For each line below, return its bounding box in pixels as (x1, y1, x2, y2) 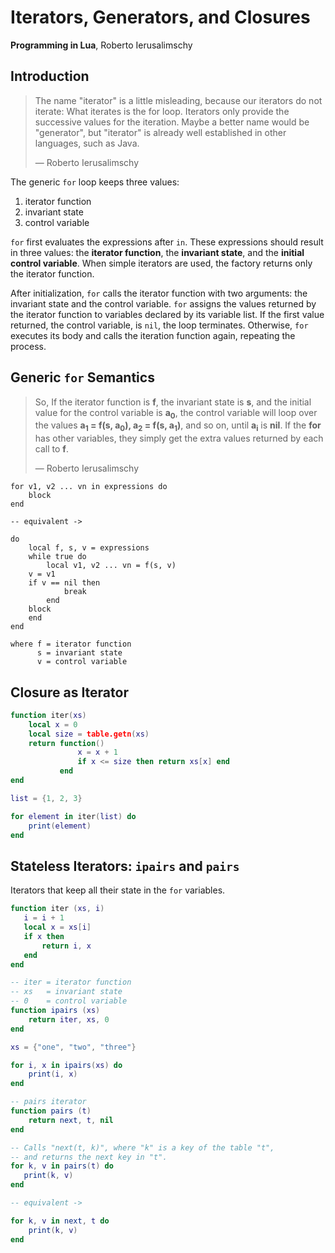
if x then (23, 931, 65, 941)
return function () (28, 738, 105, 748)
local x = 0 (28, 719, 78, 730)
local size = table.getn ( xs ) (28, 729, 150, 739)
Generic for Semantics (10, 369, 155, 386)
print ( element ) (28, 821, 92, 831)
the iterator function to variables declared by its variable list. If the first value (10, 308, 325, 320)
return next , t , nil (28, 1115, 114, 1125)
